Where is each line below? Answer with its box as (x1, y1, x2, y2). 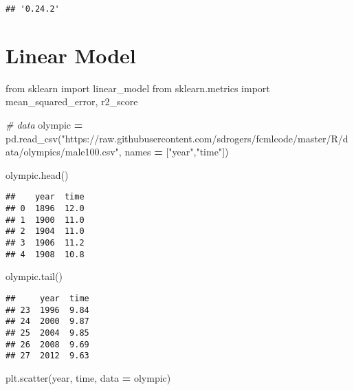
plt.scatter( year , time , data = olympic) (5, 370, 171, 384)
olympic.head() (5, 167, 69, 182)
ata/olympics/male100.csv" (5, 144, 119, 159)
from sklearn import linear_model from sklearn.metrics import (5, 80, 270, 95)
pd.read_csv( (5, 131, 62, 145)
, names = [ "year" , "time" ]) (118, 144, 229, 159)
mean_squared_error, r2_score (5, 94, 138, 109)
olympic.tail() (5, 269, 63, 283)
